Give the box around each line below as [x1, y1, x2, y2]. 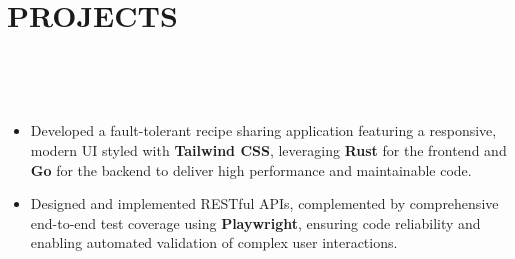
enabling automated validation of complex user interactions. [30, 232, 398, 253]
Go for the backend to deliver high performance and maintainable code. [30, 159, 472, 180]
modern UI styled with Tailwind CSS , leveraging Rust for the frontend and [30, 139, 507, 160]
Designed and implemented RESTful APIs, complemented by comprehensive [30, 193, 499, 214]
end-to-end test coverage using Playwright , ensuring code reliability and [30, 212, 481, 233]
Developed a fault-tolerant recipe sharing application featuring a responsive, [30, 120, 497, 141]
